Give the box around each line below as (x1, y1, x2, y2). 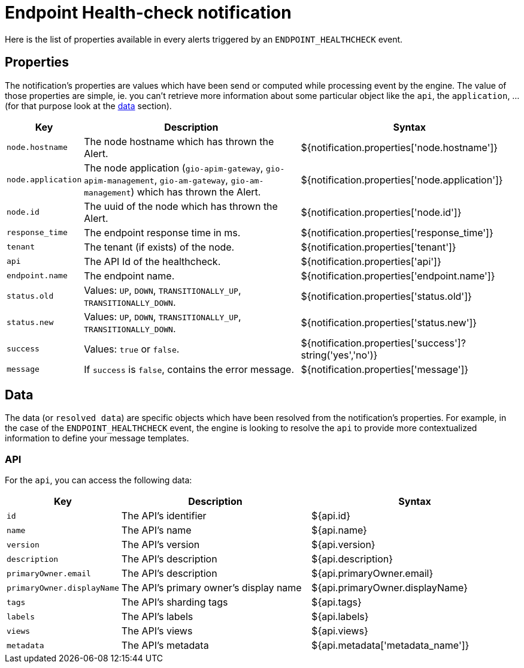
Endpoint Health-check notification (5, 2, 292, 23)
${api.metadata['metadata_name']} (311, 639, 470, 652)
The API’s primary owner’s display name (121, 582, 302, 594)
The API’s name (121, 524, 192, 537)
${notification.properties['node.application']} (301, 173, 503, 186)
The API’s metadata (121, 639, 209, 652)
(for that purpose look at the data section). (5, 100, 172, 111)
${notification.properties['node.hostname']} (301, 141, 498, 154)
